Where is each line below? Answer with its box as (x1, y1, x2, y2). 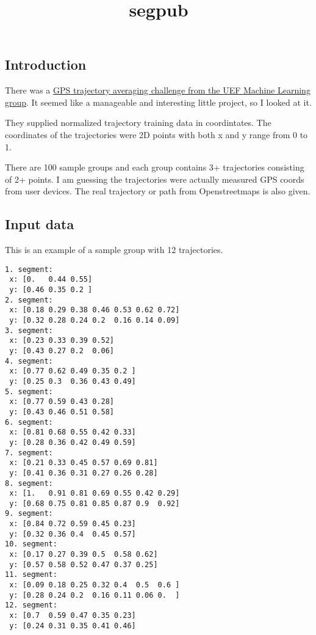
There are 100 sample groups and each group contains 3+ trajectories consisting (5, 161, 304, 174)
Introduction (5, 55, 87, 74)
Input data (5, 215, 74, 233)
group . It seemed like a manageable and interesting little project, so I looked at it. (5, 95, 312, 108)
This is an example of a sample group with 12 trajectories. (5, 243, 223, 256)
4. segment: (5, 356, 53, 365)
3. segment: (5, 326, 53, 335)
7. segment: (5, 448, 53, 457)
